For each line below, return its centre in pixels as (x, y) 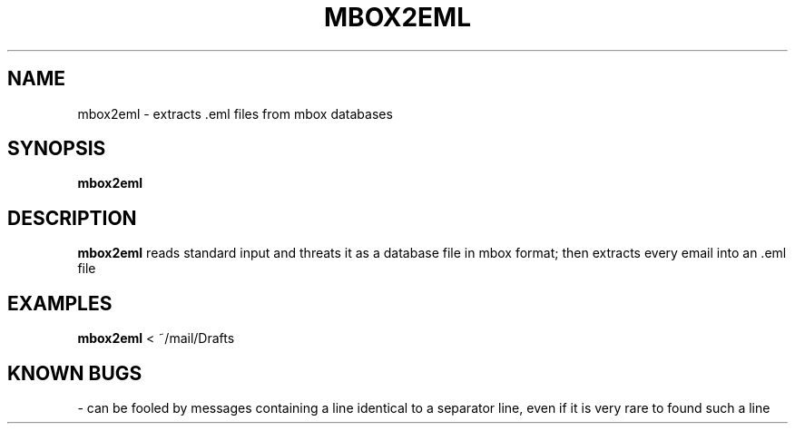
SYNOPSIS (57, 149)
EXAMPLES (60, 303)
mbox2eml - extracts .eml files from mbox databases (235, 113)
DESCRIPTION (72, 218)
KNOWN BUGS (75, 373)
